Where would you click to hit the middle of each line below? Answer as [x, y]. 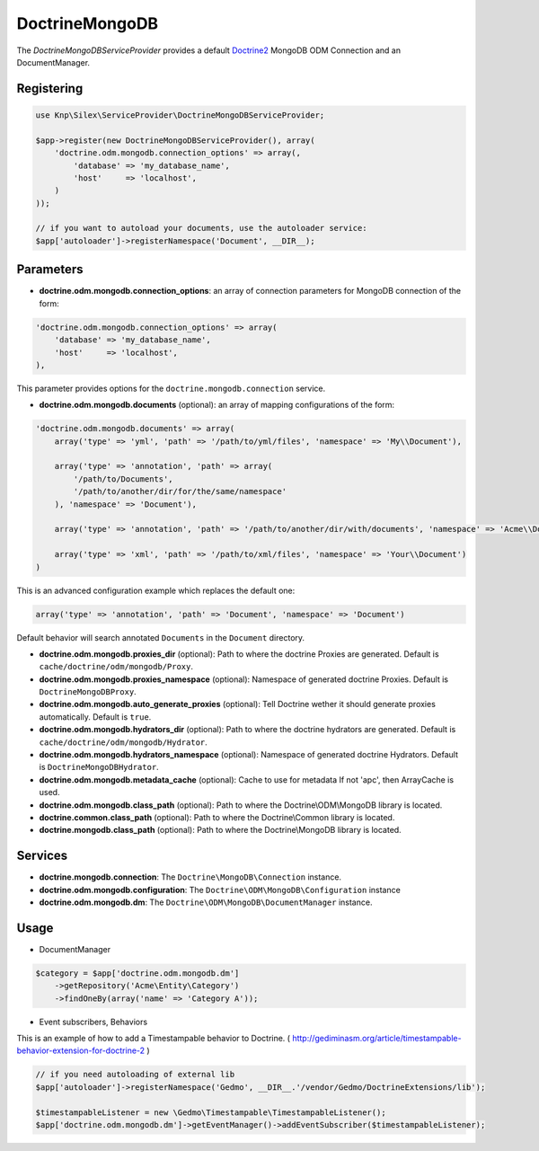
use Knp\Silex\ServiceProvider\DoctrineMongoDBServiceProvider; [180, 115]
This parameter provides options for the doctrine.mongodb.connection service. [171, 388]
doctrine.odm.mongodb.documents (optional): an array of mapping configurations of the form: [217, 405]
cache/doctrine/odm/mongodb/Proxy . [116, 667]
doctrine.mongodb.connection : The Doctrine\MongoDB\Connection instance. [190, 877]
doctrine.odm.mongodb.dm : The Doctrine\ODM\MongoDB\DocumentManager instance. [206, 902]
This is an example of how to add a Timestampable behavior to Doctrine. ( [154, 1039]
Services [42, 856]
